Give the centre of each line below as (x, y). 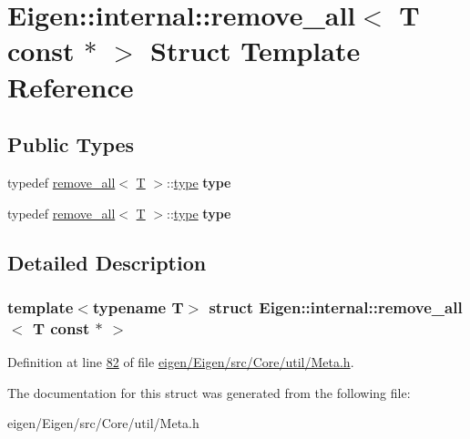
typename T (138, 306)
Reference (71, 86)
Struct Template (255, 51)
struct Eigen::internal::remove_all (336, 306)
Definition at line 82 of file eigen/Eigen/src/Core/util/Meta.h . (181, 362)
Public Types (71, 144)
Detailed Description (107, 262)
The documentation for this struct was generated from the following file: (209, 392)
